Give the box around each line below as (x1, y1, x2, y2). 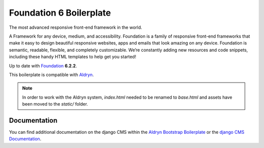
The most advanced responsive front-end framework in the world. (9, 24, 142, 30)
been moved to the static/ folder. (22, 101, 88, 107)
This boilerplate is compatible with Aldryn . (9, 71, 94, 78)
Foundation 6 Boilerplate (9, 7, 111, 18)
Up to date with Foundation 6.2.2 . (9, 63, 77, 68)
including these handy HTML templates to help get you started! (9, 54, 136, 60)
